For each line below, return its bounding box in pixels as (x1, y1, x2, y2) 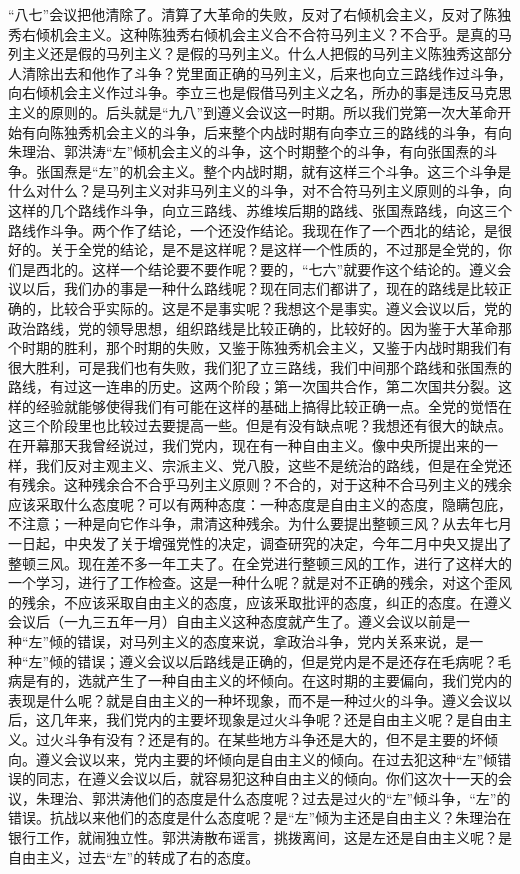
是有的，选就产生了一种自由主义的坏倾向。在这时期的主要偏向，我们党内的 (21, 670, 512, 691)
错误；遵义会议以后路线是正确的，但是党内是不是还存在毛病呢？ (77, 650, 498, 671)
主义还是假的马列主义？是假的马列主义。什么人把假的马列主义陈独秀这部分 (21, 43, 512, 64)
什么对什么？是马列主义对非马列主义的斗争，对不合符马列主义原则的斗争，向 (8, 180, 512, 201)
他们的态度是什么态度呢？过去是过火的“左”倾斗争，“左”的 (133, 787, 511, 808)
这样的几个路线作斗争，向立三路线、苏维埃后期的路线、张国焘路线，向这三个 (8, 199, 512, 220)
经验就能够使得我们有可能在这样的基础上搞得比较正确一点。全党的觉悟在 (35, 395, 512, 416)
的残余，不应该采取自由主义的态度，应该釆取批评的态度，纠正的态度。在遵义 (8, 591, 512, 612)
